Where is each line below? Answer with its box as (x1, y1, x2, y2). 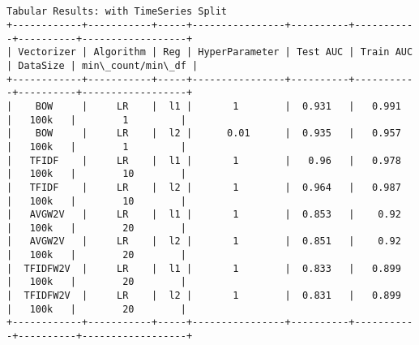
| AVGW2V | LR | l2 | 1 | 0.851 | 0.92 (6, 235, 401, 248)
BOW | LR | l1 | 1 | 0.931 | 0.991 (35, 100, 401, 112)
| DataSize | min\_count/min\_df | (6, 59, 199, 71)
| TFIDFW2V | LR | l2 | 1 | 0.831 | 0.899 (6, 290, 401, 302)
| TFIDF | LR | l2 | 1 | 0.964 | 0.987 (6, 181, 401, 193)
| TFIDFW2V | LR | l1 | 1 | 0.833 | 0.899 (6, 262, 401, 274)
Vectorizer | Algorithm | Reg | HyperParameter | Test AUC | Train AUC (18, 46, 413, 58)
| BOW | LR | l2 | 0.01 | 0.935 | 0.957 (6, 127, 401, 140)
